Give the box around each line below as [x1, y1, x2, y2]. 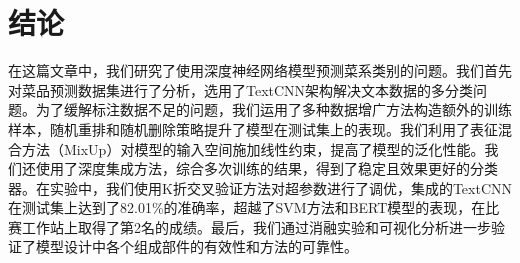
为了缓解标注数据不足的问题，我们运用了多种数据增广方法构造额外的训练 [35, 99, 512, 120]
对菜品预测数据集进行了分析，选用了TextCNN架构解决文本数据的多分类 [8, 79, 474, 100]
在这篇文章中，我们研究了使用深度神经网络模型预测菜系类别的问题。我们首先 [8, 60, 512, 81]
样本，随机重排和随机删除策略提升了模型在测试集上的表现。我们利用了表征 [8, 118, 498, 139]
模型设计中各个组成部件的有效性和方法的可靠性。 [35, 236, 358, 257]
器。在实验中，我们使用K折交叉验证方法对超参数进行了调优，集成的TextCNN [8, 177, 512, 198]
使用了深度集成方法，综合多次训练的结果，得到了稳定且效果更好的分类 [35, 158, 498, 179]
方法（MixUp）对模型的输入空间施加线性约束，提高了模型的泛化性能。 [21, 138, 485, 159]
